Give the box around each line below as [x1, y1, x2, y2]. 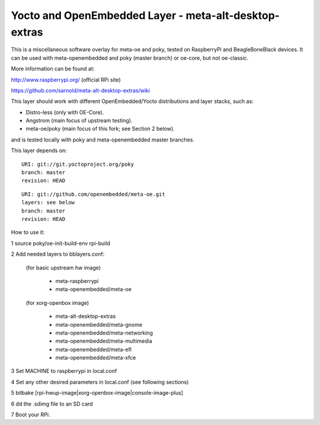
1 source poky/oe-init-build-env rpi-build [11, 240, 111, 247]
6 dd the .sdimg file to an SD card [11, 400, 93, 407]
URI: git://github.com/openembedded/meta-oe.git [21, 191, 165, 198]
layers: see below [21, 199, 75, 206]
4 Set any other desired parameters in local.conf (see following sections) [11, 378, 189, 385]
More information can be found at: [11, 65, 95, 72]
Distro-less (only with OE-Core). [25, 108, 104, 115]
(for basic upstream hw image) [25, 264, 101, 271]
